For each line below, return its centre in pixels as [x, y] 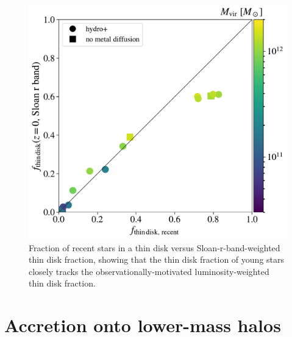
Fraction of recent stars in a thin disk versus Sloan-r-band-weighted [155, 247]
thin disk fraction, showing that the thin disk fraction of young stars [157, 259]
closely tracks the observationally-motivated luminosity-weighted [149, 271]
